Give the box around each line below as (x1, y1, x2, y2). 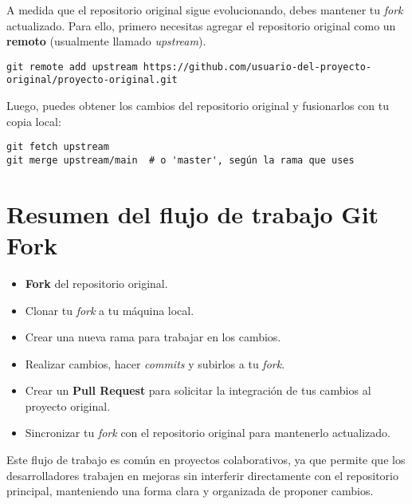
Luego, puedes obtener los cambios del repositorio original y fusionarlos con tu (6, 97, 389, 114)
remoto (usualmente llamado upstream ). (6, 33, 206, 49)
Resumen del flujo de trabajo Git (6, 197, 379, 230)
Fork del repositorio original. (25, 274, 168, 291)
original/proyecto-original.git (6, 74, 178, 86)
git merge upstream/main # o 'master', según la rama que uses (6, 154, 355, 166)
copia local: (6, 112, 61, 129)
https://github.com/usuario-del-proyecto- (143, 61, 372, 73)
